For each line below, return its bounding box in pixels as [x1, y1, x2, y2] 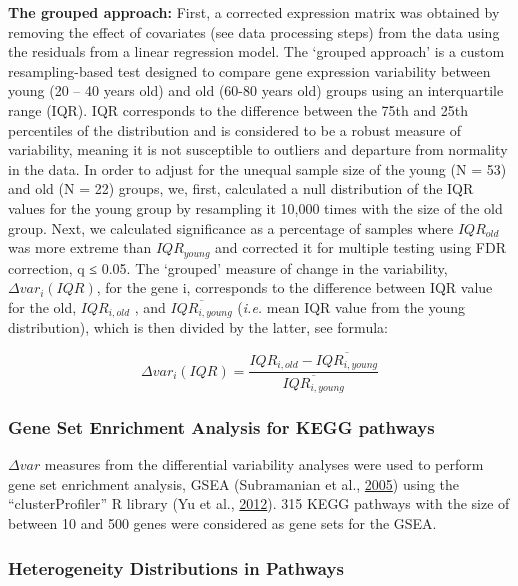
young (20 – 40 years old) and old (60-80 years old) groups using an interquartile [8, 80, 504, 101]
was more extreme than [8, 237, 152, 258]
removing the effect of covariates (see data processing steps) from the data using [8, 21, 500, 42]
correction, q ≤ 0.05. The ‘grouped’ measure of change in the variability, [8, 257, 448, 278]
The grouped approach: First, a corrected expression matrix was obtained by [8, 2, 500, 22]
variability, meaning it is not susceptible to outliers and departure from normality [8, 139, 508, 160]
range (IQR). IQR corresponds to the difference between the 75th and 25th [8, 99, 468, 120]
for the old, [8, 296, 77, 317]
